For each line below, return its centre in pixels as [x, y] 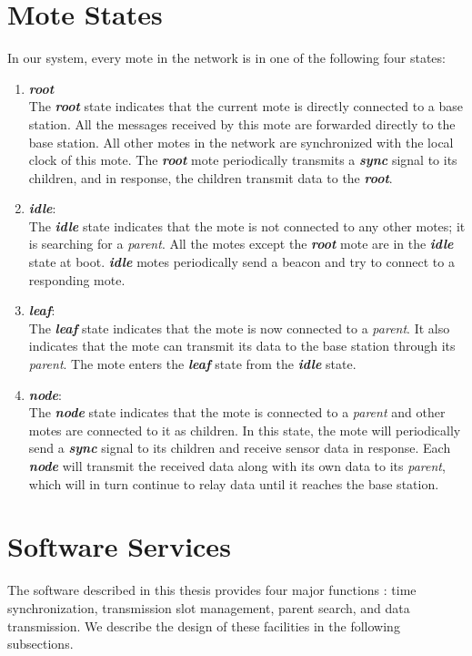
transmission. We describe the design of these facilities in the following [204, 625]
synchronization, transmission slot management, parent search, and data [209, 607]
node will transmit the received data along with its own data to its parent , [237, 466]
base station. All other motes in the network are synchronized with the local [241, 142]
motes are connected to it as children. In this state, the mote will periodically [245, 430]
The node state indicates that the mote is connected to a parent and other [237, 412]
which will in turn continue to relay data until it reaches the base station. [234, 483]
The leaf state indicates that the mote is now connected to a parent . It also [239, 328]
